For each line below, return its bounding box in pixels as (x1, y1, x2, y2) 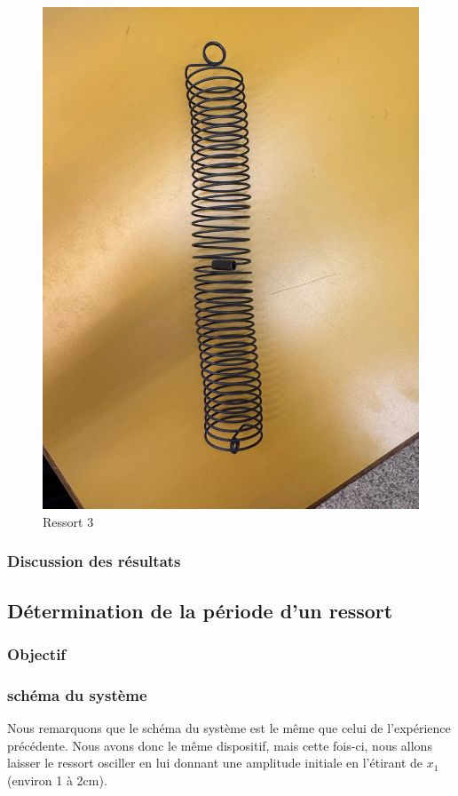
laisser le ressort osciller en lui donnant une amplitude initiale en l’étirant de (7, 753, 423, 772)
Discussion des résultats (7, 550, 181, 572)
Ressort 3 (43, 512, 94, 530)
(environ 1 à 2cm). (7, 770, 107, 789)
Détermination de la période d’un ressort (7, 596, 393, 624)
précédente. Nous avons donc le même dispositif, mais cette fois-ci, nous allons (7, 736, 432, 754)
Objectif (7, 643, 67, 665)
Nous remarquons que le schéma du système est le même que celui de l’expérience (7, 719, 451, 737)
